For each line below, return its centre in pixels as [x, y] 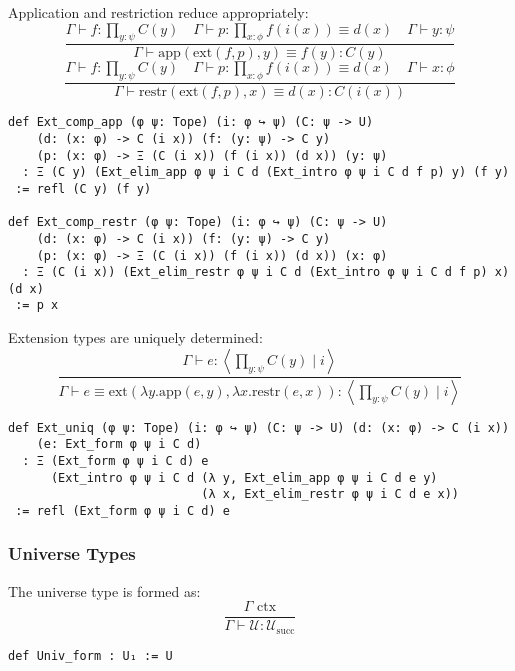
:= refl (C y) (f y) [83, 188]
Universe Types [72, 553]
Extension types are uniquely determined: [135, 337]
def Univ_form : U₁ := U [90, 655]
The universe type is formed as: [104, 590]
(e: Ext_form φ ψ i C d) [119, 444]
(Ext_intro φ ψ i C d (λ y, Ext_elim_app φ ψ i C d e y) [244, 477]
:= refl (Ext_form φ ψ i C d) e [122, 510]
